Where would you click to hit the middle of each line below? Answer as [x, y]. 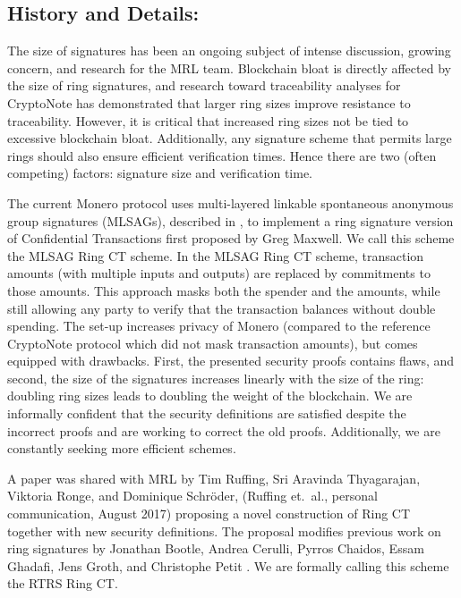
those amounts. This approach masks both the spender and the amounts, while [224, 290]
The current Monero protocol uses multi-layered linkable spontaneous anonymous [230, 202]
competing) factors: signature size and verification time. [160, 173]
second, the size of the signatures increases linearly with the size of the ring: [216, 378]
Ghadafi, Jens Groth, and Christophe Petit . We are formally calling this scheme [228, 565]
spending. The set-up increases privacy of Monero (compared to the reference [219, 326]
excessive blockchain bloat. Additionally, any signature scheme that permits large [230, 138]
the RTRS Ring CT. [63, 583]
